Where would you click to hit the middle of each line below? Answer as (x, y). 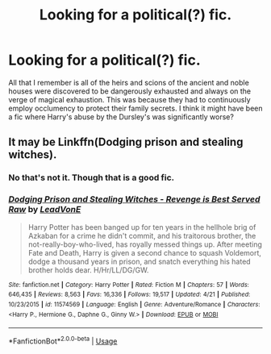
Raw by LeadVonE (45, 210)
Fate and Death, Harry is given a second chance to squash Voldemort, (145, 252)
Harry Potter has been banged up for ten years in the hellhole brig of (142, 227)
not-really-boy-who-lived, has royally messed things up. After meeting (145, 244)
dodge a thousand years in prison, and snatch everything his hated (140, 261)
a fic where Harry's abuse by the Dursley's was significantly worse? (121, 117)
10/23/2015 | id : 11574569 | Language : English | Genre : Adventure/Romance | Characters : (134, 304)
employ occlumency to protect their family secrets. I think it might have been (135, 108)
